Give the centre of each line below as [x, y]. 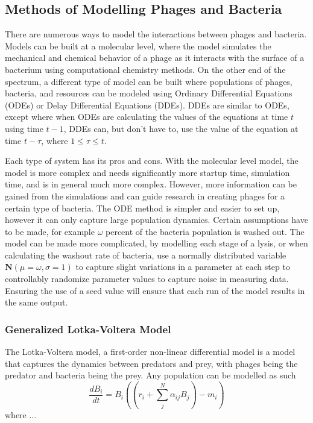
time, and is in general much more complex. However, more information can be [151, 184]
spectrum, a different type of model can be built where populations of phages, [149, 81]
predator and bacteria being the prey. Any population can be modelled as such [150, 375]
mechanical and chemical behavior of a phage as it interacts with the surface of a [155, 58]
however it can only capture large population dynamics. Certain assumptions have [156, 220]
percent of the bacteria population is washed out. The [205, 231]
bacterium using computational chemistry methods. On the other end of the [145, 69]
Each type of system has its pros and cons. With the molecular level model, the [152, 161]
